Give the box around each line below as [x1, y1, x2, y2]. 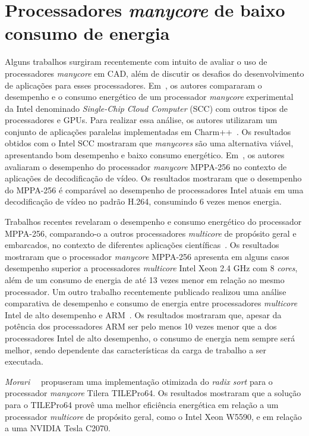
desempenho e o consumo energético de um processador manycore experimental [5, 90, 294, 103]
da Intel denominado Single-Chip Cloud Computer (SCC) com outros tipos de [5, 102, 288, 114]
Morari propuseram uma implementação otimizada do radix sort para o [5, 375, 273, 387]
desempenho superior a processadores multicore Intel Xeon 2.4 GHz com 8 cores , [5, 262, 298, 274]
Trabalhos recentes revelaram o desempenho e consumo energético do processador [5, 215, 302, 228]
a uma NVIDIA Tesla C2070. [5, 422, 111, 434]
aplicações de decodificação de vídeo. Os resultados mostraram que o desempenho [5, 172, 302, 184]
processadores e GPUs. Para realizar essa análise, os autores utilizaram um [5, 114, 278, 126]
